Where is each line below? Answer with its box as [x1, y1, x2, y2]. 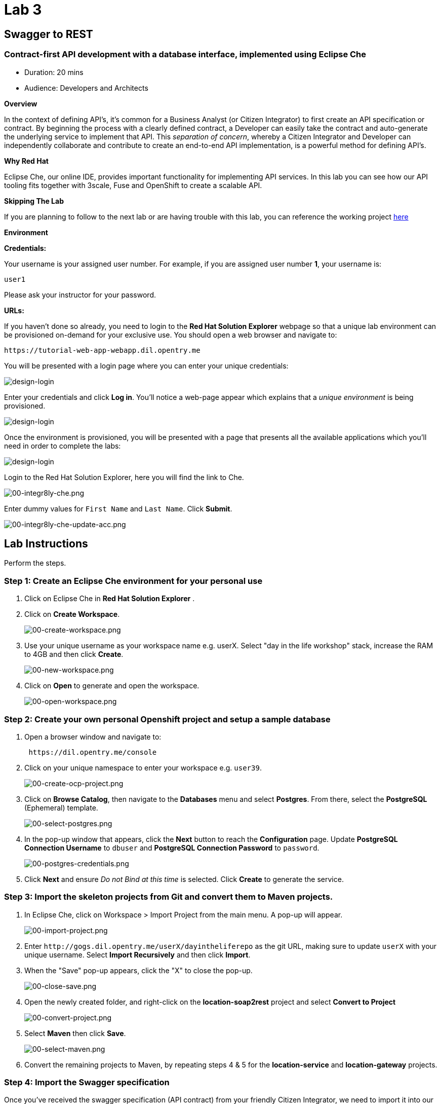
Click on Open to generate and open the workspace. [24, 681, 199, 690]
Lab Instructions [4, 537, 88, 550]
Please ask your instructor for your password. [4, 290, 156, 299]
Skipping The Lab [4, 196, 64, 205]
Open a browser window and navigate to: [24, 732, 162, 741]
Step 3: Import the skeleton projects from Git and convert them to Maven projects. [4, 892, 333, 902]
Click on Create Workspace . [24, 610, 120, 619]
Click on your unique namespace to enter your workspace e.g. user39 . [24, 763, 262, 772]
